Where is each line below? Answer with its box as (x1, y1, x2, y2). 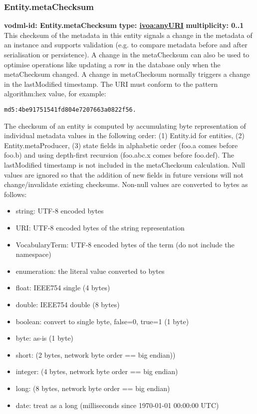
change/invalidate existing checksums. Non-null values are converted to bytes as (4, 179, 248, 190)
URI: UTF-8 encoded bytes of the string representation (15, 222, 185, 232)
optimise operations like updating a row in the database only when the (4, 59, 221, 69)
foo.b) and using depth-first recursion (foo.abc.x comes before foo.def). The (4, 150, 234, 160)
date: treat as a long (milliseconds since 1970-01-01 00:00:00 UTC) (15, 400, 219, 410)
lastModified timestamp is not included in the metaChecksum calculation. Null (4, 160, 245, 170)
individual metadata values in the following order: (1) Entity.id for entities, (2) (4, 130, 245, 141)
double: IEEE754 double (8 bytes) (15, 299, 120, 309)
